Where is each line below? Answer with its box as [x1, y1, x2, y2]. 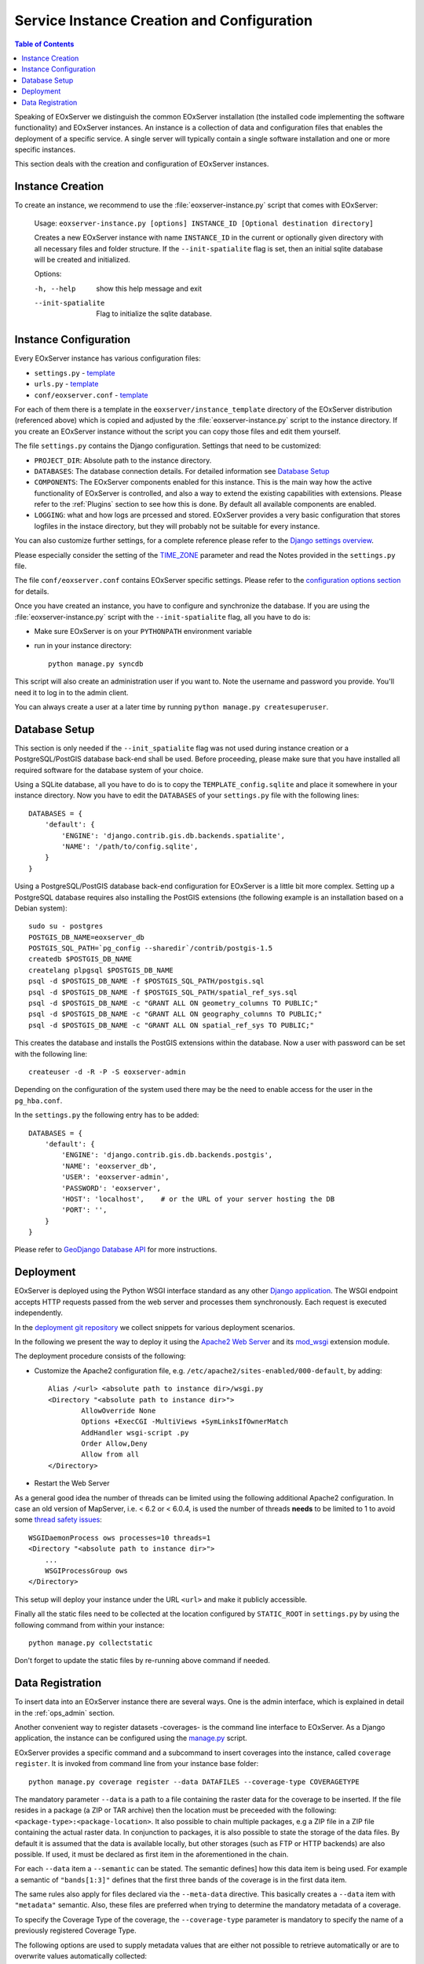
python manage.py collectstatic [28, 1638, 153, 1647]
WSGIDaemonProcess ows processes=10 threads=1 [28, 1533, 211, 1542]
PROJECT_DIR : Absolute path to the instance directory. [34, 456, 212, 465]
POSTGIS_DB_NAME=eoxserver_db [28, 933, 145, 942]
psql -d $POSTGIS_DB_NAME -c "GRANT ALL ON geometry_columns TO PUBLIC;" [28, 998, 319, 1008]
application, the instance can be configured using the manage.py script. [14, 1733, 247, 1743]
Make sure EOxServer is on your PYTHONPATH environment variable [34, 626, 253, 636]
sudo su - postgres [28, 922, 104, 931]
